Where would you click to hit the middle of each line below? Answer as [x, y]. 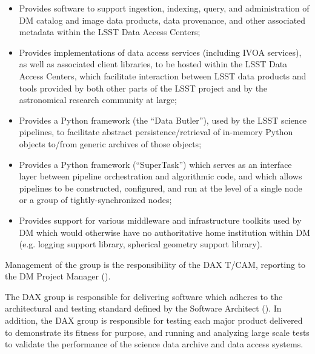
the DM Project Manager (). [58, 276]
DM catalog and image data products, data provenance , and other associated [162, 20]
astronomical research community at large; [98, 100]
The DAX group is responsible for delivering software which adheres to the [144, 296]
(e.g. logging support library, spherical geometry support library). [141, 244]
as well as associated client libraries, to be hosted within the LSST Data [153, 64]
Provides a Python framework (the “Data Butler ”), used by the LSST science [163, 120]
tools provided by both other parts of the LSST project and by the [143, 88]
